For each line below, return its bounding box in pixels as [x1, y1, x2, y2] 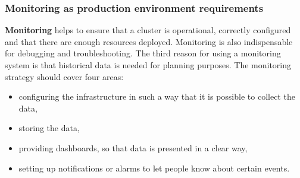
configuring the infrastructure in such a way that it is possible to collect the [18, 90, 295, 103]
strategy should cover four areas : [5, 70, 124, 82]
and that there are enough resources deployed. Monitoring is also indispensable [5, 35, 293, 47]
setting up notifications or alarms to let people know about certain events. [18, 161, 290, 174]
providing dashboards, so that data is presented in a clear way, [18, 141, 248, 154]
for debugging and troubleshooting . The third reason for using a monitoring [5, 47, 281, 59]
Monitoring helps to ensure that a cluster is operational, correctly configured [5, 24, 291, 36]
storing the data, [18, 122, 80, 134]
